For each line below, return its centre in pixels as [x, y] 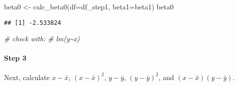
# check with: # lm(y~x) [42, 39]
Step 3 [15, 58]
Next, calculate [27, 77]
